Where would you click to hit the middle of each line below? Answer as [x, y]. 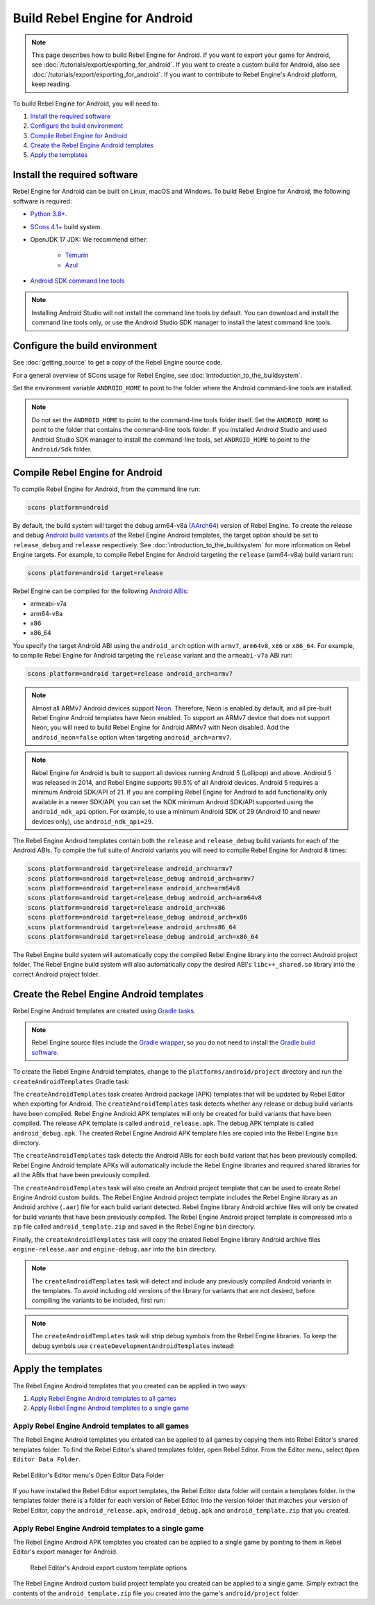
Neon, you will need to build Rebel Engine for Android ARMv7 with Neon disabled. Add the [160, 727]
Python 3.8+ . [49, 214]
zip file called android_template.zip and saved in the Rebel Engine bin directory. [134, 1226]
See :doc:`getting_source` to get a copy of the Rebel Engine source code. [118, 363]
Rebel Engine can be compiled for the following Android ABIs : [101, 591]
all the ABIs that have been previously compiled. [82, 1175]
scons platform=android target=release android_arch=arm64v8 [134, 888]
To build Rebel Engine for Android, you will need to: [86, 103]
